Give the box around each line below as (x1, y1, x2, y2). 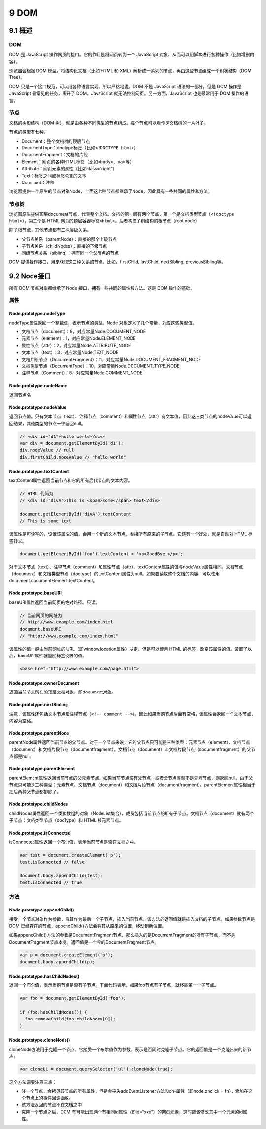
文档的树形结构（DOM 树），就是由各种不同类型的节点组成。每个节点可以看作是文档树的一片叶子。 (9, 120, 209, 126)
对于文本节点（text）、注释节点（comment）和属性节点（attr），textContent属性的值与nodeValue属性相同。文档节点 (9, 564, 243, 570)
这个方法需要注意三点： (9, 1079, 57, 1085)
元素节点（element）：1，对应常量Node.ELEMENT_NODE (21, 335, 136, 341)
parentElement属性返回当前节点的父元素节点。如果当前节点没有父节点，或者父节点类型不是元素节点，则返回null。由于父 (9, 775, 253, 781)
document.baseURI (19, 626, 62, 632)
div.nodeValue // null (19, 447, 74, 453)
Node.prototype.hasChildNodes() (9, 973, 80, 979)
